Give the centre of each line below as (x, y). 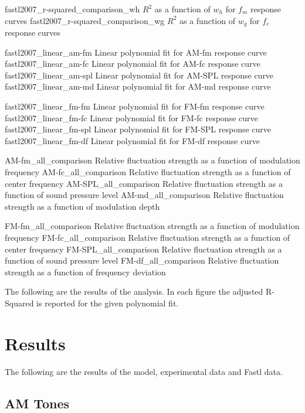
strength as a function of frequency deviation (85, 272)
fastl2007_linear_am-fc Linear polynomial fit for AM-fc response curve (133, 64)
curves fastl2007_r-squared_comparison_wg (85, 20)
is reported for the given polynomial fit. (108, 303)
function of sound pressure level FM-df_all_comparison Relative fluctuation (142, 260)
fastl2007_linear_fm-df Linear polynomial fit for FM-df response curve (132, 140)
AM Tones (37, 403)
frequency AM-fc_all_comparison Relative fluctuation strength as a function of (148, 171)
